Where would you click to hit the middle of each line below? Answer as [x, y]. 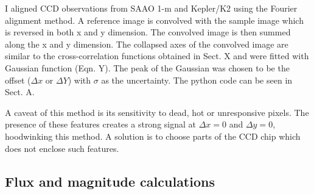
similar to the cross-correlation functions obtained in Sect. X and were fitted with [157, 56]
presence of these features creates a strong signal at [101, 124]
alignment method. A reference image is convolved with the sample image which [154, 20]
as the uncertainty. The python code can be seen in [197, 80]
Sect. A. [20, 92]
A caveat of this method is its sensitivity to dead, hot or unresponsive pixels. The [157, 112]
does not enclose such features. [62, 148]
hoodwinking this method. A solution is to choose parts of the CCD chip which [153, 136]
